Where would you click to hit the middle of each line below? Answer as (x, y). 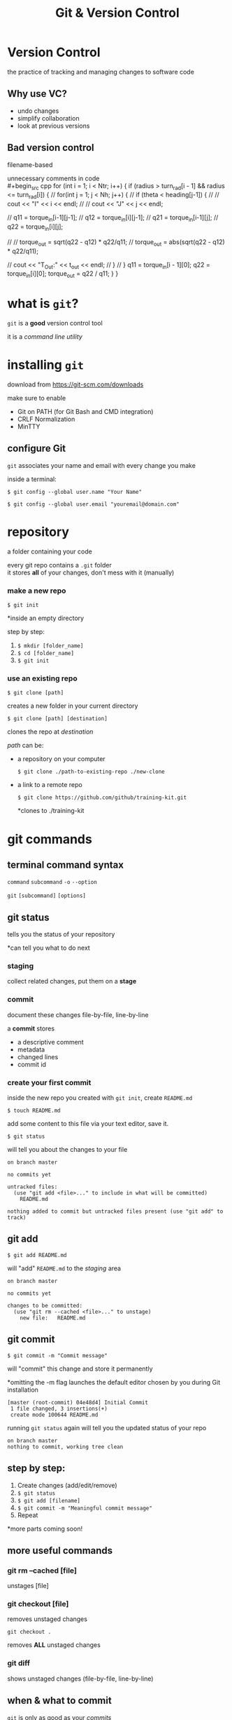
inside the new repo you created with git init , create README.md (100, 1098)
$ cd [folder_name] (46, 654)
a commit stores (31, 1028)
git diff (19, 1663)
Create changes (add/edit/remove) (67, 1485)
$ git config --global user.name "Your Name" (74, 492)
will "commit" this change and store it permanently (80, 1369)
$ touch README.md (34, 1111)
